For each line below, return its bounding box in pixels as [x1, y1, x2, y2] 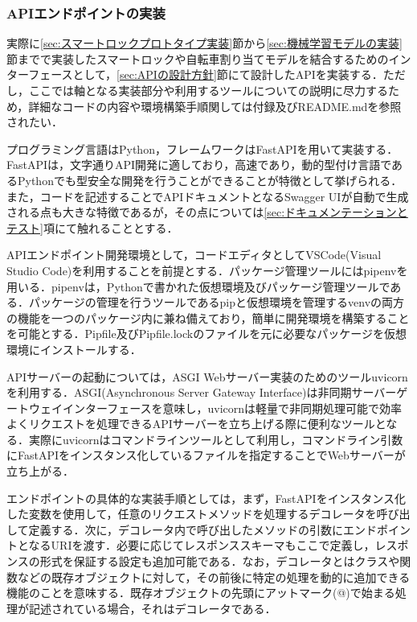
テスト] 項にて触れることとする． [6, 219, 178, 236]
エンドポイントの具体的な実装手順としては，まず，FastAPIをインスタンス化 [6, 489, 407, 506]
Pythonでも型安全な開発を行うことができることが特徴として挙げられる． [17, 171, 403, 188]
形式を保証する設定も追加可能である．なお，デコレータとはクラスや [39, 553, 400, 570]
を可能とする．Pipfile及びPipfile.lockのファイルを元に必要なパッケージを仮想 [6, 325, 407, 342]
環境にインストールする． [6, 340, 141, 357]
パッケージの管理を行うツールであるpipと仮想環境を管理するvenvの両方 [28, 294, 405, 311]
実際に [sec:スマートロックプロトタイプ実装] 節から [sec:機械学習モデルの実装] [6, 35, 403, 51]
